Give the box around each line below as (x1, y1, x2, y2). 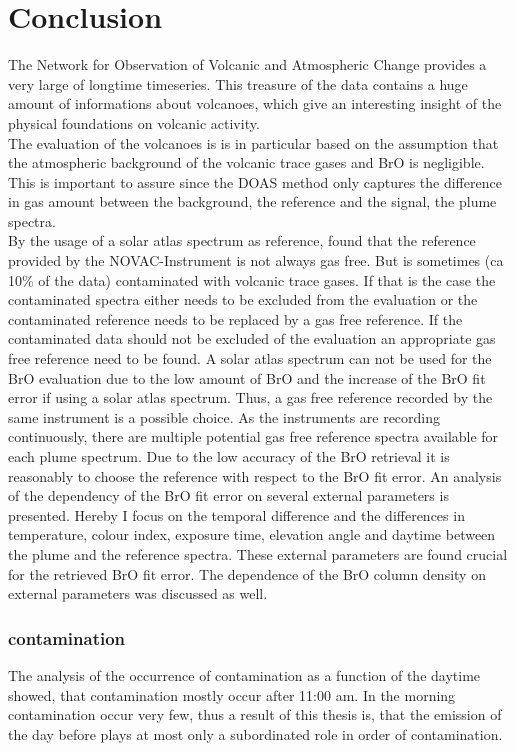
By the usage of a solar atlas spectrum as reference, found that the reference (8, 230, 476, 251)
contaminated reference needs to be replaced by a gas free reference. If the (8, 308, 463, 329)
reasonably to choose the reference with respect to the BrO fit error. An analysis (8, 465, 502, 486)
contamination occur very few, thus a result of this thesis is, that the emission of (8, 704, 502, 725)
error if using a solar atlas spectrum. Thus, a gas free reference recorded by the (8, 387, 493, 408)
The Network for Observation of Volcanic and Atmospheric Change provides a (8, 54, 487, 75)
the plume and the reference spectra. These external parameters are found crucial (8, 543, 508, 564)
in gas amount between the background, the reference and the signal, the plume (8, 191, 497, 212)
